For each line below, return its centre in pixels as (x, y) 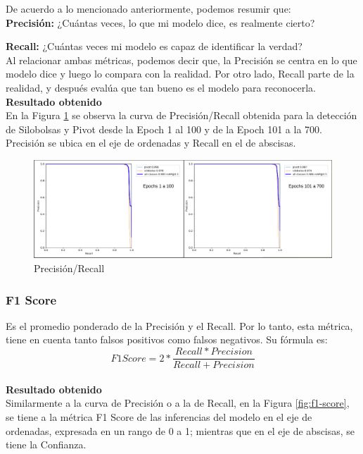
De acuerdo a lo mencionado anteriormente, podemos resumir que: (148, 8)
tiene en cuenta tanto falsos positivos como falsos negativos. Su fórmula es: (167, 339)
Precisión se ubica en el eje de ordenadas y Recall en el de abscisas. (151, 143)
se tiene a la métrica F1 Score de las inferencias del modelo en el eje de (159, 416)
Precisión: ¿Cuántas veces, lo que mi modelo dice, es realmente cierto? (160, 22)
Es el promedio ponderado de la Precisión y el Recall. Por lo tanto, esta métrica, (179, 325)
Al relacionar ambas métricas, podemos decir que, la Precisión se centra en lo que (181, 60)
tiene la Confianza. (46, 444)
